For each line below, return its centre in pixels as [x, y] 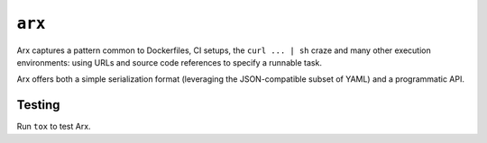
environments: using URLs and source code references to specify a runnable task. [169, 62]
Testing [38, 105]
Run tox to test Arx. [54, 127]
